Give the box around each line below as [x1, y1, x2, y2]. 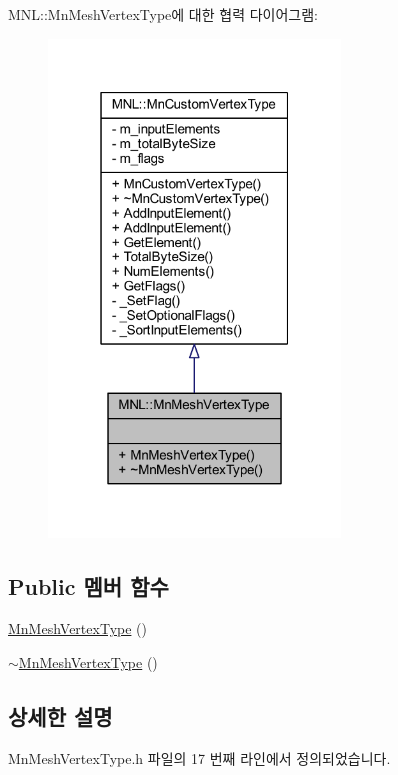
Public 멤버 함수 [8, 571, 169, 602]
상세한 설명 [8, 700, 113, 731]
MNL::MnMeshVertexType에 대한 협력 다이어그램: [8, 4, 318, 24]
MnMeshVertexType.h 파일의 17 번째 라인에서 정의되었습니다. [8, 747, 391, 768]
